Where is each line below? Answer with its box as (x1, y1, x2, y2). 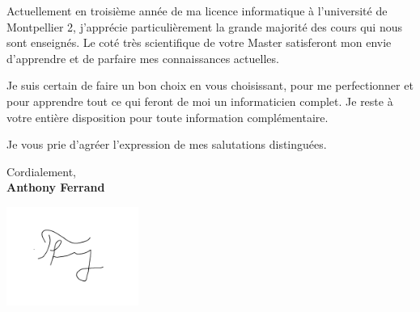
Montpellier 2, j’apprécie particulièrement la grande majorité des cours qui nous (6, 18, 402, 35)
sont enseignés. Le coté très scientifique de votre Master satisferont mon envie (6, 34, 392, 51)
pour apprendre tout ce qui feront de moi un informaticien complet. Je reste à (6, 92, 393, 109)
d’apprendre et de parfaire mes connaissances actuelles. (6, 49, 279, 66)
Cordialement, (6, 162, 76, 179)
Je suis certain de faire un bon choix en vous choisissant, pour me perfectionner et (6, 77, 414, 94)
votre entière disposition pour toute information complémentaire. (6, 108, 329, 125)
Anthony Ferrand (6, 179, 105, 196)
